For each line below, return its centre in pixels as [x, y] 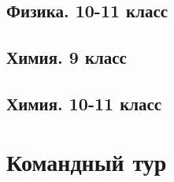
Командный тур [87, 161]
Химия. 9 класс [67, 57]
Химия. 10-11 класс [84, 103]
